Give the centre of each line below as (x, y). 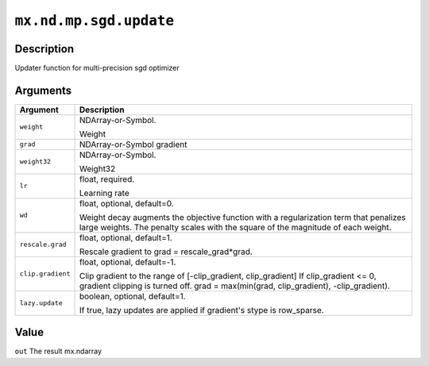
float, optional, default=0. (126, 203)
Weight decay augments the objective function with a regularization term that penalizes (243, 217)
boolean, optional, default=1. (132, 296)
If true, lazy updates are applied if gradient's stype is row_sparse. (202, 310)
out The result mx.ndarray (58, 351)
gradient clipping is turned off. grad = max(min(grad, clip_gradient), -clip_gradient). (235, 286)
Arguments (43, 90)
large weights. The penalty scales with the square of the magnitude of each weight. (235, 227)
